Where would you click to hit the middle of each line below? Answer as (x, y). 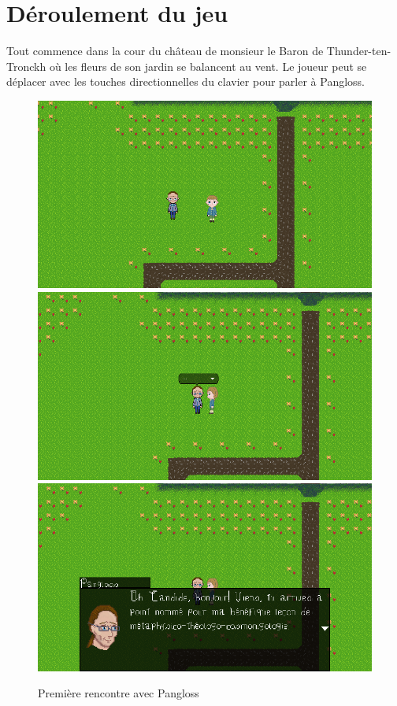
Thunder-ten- (359, 51)
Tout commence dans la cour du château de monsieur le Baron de (165, 51)
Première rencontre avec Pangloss (119, 693)
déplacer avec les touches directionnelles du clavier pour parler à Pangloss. (186, 81)
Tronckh (26, 66)
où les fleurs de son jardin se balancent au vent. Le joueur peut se (208, 66)
